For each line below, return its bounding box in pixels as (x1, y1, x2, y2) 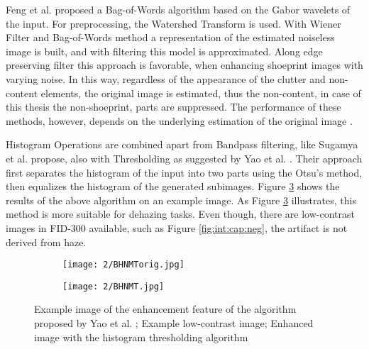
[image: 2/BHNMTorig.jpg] (62, 260, 184, 270)
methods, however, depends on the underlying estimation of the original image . (6, 113, 353, 128)
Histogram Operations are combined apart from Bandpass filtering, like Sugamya (6, 137, 358, 152)
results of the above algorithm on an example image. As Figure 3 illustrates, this (6, 192, 356, 207)
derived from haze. (6, 234, 87, 249)
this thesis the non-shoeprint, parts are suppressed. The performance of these (6, 99, 341, 114)
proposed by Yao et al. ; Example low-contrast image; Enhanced (34, 316, 314, 330)
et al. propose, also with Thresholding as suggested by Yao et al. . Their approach (6, 150, 363, 165)
